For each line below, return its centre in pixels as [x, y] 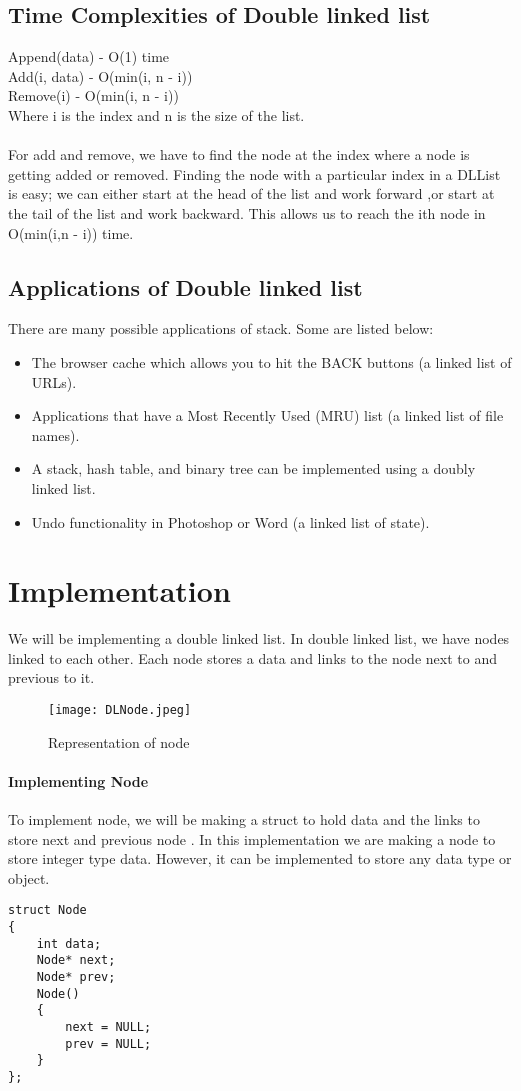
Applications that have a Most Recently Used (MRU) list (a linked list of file [267, 415]
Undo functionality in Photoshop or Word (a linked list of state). [230, 521]
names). [55, 434]
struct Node [47, 910]
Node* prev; [76, 977]
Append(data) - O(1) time [89, 56]
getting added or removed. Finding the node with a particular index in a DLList [254, 173]
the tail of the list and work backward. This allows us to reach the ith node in [247, 212]
